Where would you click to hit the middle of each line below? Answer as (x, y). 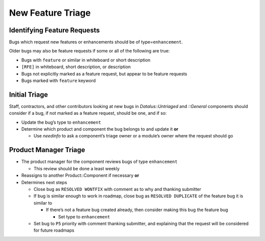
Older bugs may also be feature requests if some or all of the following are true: (89, 51)
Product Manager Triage (47, 150)
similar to (43, 203)
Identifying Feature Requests (54, 30)
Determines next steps (44, 182)
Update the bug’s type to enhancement (61, 122)
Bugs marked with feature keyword (58, 80)
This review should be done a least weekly (77, 168)
